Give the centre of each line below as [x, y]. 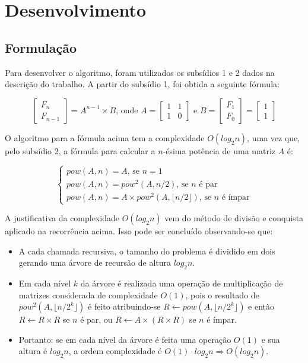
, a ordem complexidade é [115, 351]
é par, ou [96, 319]
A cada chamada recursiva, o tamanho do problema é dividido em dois [147, 251]
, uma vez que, [274, 137]
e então [261, 306]
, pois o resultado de [222, 294]
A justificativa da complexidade [62, 218]
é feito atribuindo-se [124, 306]
